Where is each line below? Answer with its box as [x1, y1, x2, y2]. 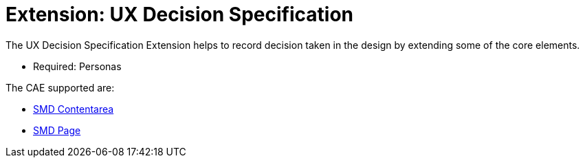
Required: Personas [33, 60, 122, 72]
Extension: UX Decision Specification [5, 3, 353, 26]
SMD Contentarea [33, 102, 114, 115]
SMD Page [33, 124, 81, 136]
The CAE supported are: [5, 81, 115, 94]
